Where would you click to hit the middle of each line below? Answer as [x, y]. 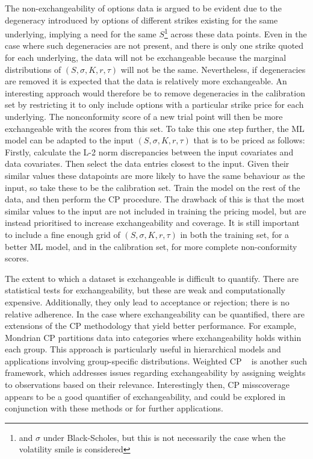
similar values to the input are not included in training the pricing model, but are [156, 211]
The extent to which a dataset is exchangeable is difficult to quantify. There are [152, 278]
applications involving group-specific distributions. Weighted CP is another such [156, 361]
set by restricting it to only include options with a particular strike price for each [154, 105]
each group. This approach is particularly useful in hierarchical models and [143, 349]
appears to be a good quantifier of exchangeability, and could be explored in [145, 396]
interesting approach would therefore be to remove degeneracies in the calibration [155, 92]
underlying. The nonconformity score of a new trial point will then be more [144, 116]
